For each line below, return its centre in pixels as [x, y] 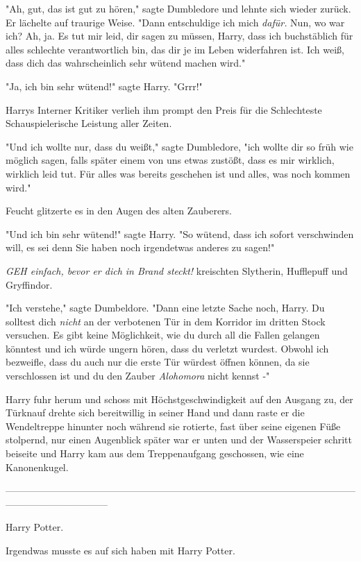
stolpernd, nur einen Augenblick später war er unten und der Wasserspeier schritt [179, 440]
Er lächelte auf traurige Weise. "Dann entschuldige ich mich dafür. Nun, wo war [175, 22]
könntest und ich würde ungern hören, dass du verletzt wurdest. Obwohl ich [167, 348]
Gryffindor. [29, 284]
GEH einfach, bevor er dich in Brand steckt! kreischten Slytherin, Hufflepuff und [177, 270]
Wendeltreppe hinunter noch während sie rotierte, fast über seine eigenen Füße [173, 426]
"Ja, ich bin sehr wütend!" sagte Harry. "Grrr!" [104, 86]
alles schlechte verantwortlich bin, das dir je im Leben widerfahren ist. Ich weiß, [175, 49]
